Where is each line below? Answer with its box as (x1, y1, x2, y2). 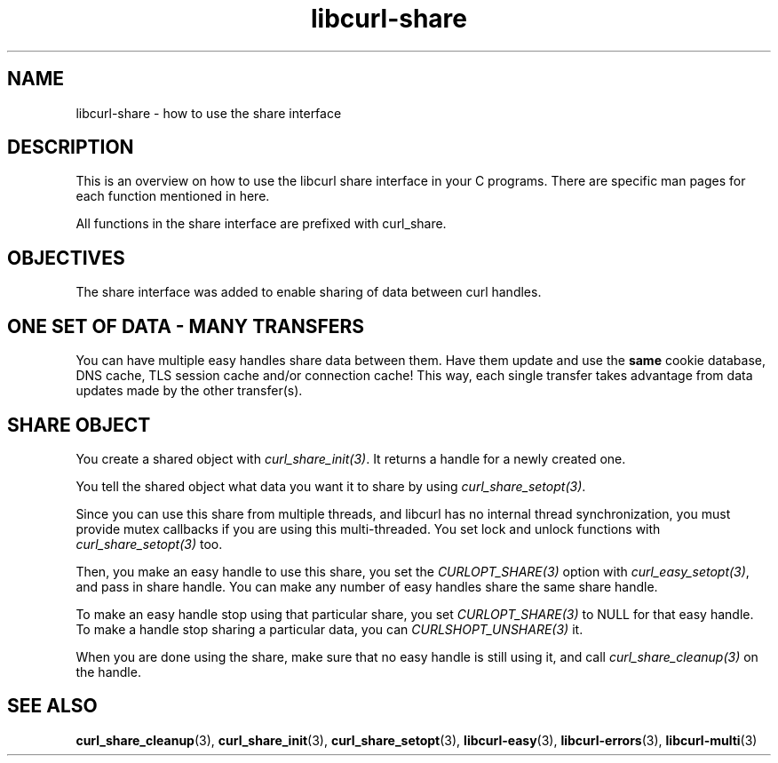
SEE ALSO (7, 695, 98, 718)
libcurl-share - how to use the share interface (75, 105, 342, 121)
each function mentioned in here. (75, 188, 270, 204)
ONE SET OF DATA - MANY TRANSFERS (7, 314, 365, 338)
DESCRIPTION (7, 136, 134, 159)
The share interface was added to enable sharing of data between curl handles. (75, 284, 542, 300)
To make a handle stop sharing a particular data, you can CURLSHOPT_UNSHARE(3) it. (75, 621, 583, 637)
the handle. (75, 664, 141, 680)
